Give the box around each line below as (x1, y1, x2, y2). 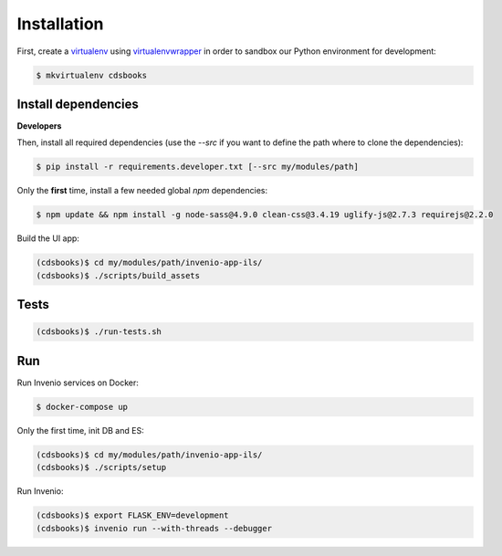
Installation (16, 14, 104, 34)
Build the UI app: (16, 233, 79, 244)
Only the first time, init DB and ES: (16, 425, 145, 435)
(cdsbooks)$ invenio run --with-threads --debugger (36, 523, 273, 533)
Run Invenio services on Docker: (16, 377, 139, 388)
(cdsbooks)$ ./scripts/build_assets (36, 270, 201, 280)
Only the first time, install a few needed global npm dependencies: (16, 185, 268, 196)
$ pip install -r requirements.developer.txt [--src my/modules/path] (36, 162, 360, 173)
